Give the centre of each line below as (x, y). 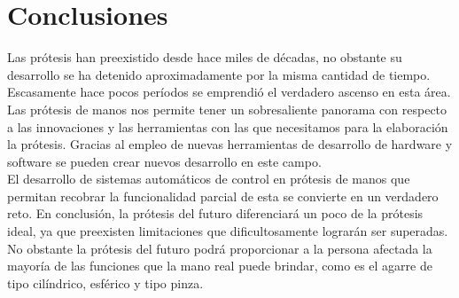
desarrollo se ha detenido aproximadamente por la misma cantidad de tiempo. (219, 74)
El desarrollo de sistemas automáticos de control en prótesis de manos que (209, 179)
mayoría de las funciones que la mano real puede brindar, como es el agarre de (220, 266)
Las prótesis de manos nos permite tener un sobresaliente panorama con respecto (227, 109)
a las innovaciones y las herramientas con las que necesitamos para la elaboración (228, 126)
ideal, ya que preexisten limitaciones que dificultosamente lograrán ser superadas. (228, 231)
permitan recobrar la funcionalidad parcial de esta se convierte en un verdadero (223, 196)
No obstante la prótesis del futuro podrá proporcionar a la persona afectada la (220, 248)
